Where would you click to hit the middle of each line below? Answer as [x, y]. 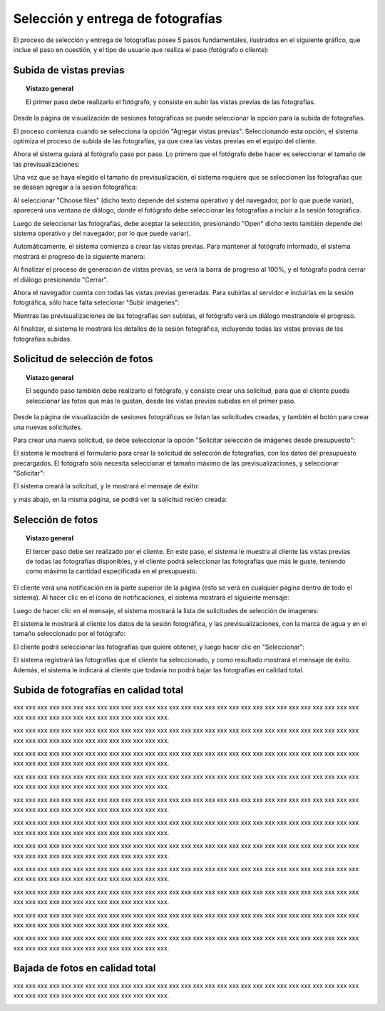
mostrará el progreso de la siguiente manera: [79, 256]
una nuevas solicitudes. [48, 427]
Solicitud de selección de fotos [83, 359]
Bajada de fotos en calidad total [84, 969]
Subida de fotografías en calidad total [98, 691]
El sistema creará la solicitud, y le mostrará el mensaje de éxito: [106, 486]
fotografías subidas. [42, 339]
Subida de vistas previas [69, 70]
